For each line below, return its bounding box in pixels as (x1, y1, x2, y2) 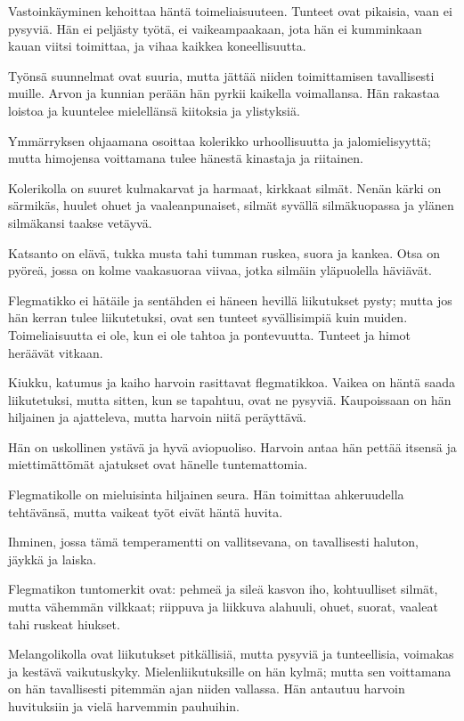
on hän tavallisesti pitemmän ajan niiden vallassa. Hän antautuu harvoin (8, 679, 405, 698)
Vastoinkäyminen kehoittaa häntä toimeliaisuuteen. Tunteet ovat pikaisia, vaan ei (8, 2, 452, 20)
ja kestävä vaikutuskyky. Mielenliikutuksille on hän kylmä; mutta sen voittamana (8, 661, 452, 680)
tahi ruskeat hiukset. (8, 614, 120, 633)
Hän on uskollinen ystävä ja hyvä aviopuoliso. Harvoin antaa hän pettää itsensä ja (8, 437, 457, 456)
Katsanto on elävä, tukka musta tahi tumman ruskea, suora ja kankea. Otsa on (8, 243, 441, 262)
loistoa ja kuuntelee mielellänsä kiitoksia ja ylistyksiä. (8, 101, 300, 119)
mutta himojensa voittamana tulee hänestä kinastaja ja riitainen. (8, 149, 363, 167)
